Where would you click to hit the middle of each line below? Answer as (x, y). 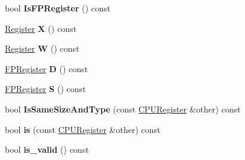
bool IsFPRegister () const (58, 8)
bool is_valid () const (47, 149)
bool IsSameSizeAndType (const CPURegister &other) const (123, 109)
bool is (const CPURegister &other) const (83, 129)
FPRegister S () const (45, 89)
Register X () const (41, 28)
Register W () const (42, 48)
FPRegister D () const (46, 68)
